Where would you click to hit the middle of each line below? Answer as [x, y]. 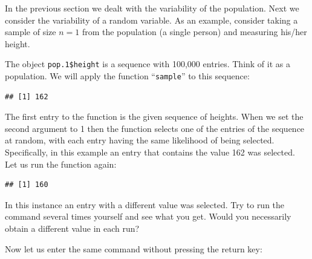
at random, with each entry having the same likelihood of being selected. [140, 140]
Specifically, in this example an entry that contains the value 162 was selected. [150, 152]
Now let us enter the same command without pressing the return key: [134, 248]
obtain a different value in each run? [72, 228]
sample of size [31, 32]
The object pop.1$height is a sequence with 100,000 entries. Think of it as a [148, 64]
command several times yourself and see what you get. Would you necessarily [148, 216]
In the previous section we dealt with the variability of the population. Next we [152, 8]
